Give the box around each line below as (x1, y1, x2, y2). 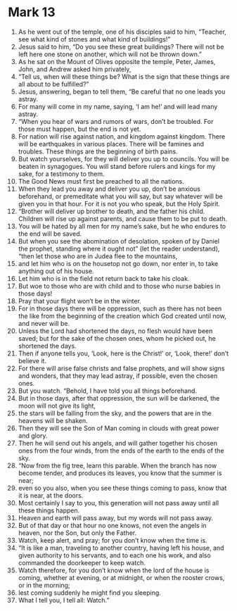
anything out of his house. (18, 267, 94, 275)
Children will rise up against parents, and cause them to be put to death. (18, 214, 228, 222)
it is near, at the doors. (18, 491, 84, 500)
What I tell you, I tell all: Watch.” (18, 596, 110, 604)
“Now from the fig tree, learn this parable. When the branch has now (18, 461, 217, 470)
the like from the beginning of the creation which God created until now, (18, 311, 227, 320)
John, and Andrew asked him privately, (18, 65, 132, 73)
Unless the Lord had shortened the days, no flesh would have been (18, 327, 213, 335)
